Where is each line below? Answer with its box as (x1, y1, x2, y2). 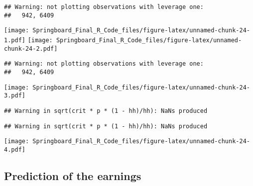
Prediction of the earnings (4, 168, 141, 183)
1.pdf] (4, 36, 25, 44)
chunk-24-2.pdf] (4, 45, 58, 52)
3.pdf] (4, 92, 25, 99)
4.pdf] (4, 146, 25, 153)
